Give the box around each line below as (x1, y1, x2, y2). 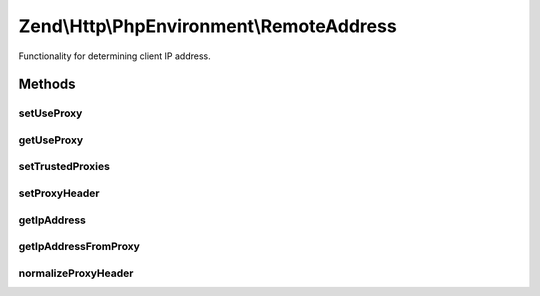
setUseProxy (18, 106, 83, 120)
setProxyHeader (18, 186, 100, 200)
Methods (18, 76, 76, 93)
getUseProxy (18, 133, 84, 147)
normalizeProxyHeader (18, 266, 134, 280)
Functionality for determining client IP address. (18, 50, 211, 62)
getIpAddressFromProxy (18, 240, 140, 254)
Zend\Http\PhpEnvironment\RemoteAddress (18, 15, 397, 37)
